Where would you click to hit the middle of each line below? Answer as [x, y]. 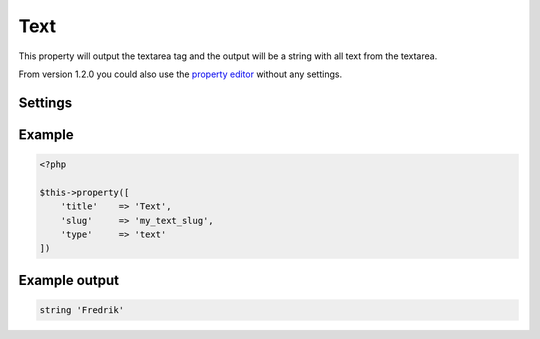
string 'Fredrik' [82, 309]
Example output [69, 280]
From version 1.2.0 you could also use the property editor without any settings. [180, 74]
